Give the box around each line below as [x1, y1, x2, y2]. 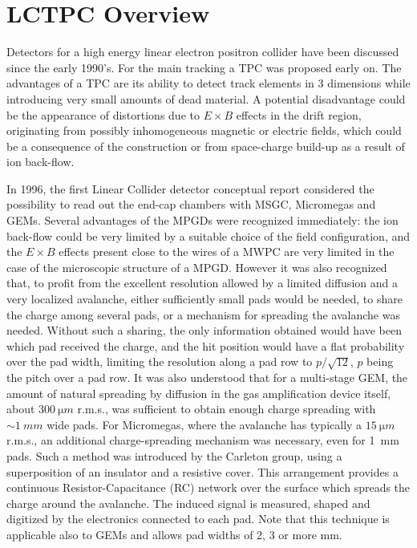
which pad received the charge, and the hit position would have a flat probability [6, 337, 405, 354]
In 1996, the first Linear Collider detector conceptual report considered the [6, 180, 374, 197]
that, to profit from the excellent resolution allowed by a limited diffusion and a [6, 274, 398, 291]
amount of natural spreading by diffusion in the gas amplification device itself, [6, 384, 391, 401]
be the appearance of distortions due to [6, 106, 200, 123]
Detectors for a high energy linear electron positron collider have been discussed [6, 43, 399, 60]
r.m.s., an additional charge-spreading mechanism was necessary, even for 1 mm [6, 432, 399, 449]
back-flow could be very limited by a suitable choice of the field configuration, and [6, 227, 411, 244]
